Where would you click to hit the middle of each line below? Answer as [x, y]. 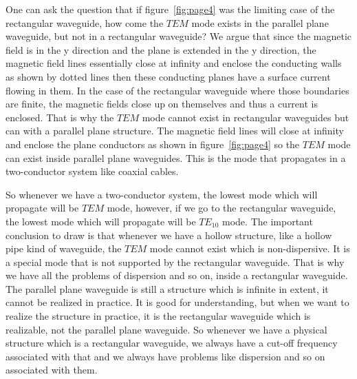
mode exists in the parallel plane [260, 22]
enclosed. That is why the [60, 117]
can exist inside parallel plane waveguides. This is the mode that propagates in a [176, 157]
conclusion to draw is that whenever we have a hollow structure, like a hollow [169, 235]
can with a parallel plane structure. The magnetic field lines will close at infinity [175, 131]
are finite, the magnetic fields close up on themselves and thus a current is [162, 104]
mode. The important [268, 221]
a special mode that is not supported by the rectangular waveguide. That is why [175, 262]
